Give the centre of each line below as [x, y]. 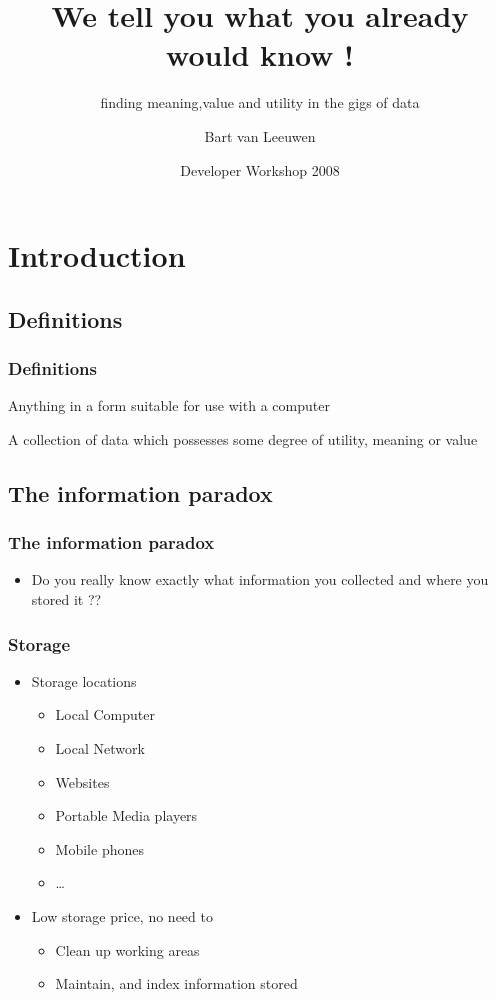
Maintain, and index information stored [176, 983]
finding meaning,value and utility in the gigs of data [260, 102]
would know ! [260, 54]
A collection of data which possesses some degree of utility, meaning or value [243, 438]
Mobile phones [99, 848]
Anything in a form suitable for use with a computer [169, 405]
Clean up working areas [127, 949]
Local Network [100, 748]
